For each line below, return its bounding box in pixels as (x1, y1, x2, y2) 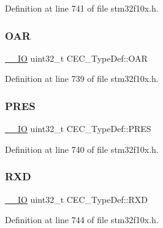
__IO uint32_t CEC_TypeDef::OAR (5, 51, 148, 64)
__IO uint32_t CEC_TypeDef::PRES (5, 122, 151, 135)
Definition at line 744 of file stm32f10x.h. (5, 213, 159, 226)
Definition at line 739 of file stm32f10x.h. (5, 72, 159, 85)
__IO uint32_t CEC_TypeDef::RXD (5, 193, 148, 205)
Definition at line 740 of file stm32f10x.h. (5, 142, 159, 155)
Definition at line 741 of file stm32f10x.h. (5, 2, 159, 14)
